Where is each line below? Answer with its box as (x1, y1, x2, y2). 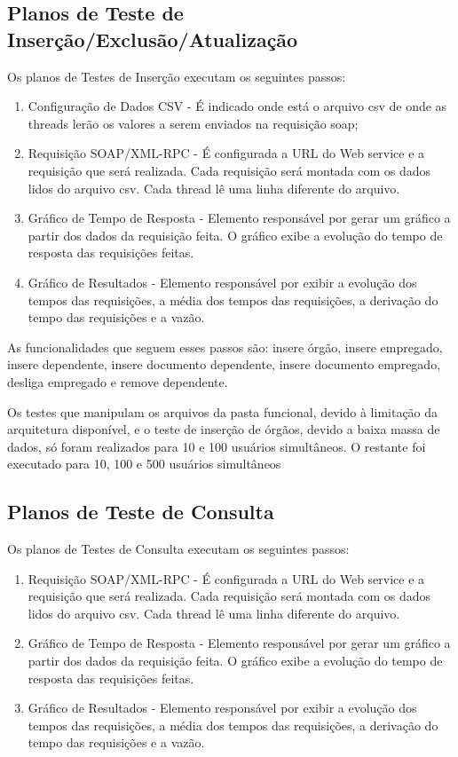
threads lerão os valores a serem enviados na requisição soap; (28, 114, 359, 132)
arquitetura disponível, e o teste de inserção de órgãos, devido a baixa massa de (7, 420, 440, 438)
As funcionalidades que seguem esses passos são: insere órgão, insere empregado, (7, 337, 443, 356)
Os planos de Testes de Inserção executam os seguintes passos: (7, 67, 346, 85)
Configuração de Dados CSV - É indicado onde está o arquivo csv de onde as (28, 97, 447, 115)
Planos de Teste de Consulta (7, 498, 274, 525)
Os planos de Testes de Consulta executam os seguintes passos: (7, 540, 350, 558)
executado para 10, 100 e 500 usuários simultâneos (7, 454, 281, 473)
